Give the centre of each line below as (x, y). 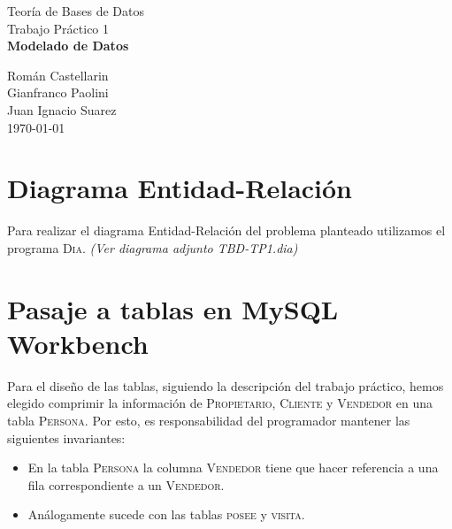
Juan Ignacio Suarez (62, 109)
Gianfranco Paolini (58, 92)
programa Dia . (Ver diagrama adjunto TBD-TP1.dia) (153, 247)
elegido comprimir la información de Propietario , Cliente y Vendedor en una (220, 403)
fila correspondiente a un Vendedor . (126, 484)
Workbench (78, 343)
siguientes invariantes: (66, 437)
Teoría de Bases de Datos (76, 11)
